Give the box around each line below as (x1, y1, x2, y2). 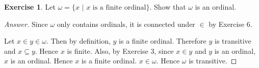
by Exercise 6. (209, 18, 252, 29)
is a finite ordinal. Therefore (119, 36, 206, 46)
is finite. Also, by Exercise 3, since (67, 45, 174, 56)
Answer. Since (4, 18, 48, 29)
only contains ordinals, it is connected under (57, 18, 195, 29)
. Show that (149, 2, 186, 12)
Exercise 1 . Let (4, 2, 56, 12)
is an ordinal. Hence (10, 55, 73, 66)
